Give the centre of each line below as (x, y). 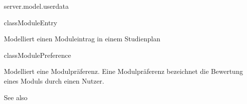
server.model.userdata (36, 6)
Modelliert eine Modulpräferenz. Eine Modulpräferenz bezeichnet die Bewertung (123, 71)
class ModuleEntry (31, 22)
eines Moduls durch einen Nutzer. (54, 80)
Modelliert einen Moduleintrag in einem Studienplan (82, 39)
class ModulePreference (38, 55)
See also (16, 97)
